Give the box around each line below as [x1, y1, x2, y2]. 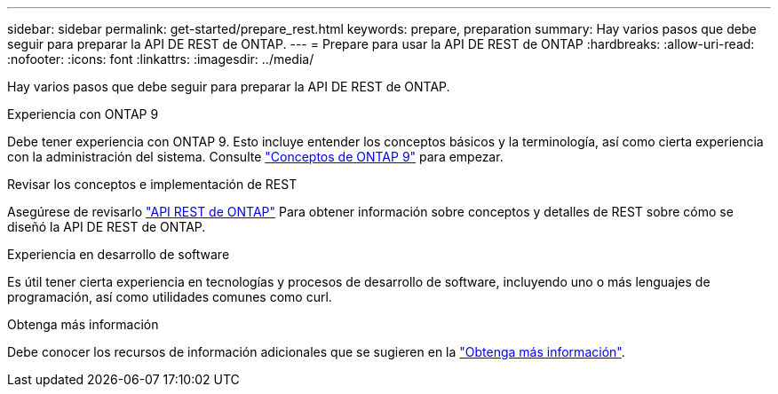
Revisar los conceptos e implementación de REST [7, 177, 298, 192]
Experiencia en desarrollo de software [7, 247, 230, 262]
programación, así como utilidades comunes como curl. [7, 289, 332, 304]
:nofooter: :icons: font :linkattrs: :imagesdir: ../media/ [7, 51, 314, 67]
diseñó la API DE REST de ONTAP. [7, 219, 206, 234]
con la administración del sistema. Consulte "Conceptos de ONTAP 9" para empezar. [7, 149, 504, 164]
